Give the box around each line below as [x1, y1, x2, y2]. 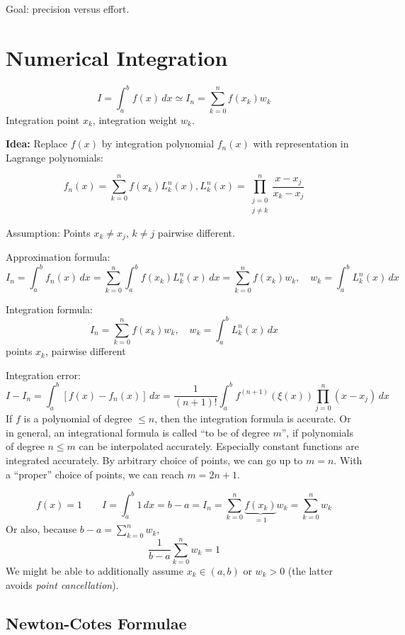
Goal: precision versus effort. [6, 1, 130, 16]
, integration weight [92, 112, 178, 127]
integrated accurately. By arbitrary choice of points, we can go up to [6, 452, 303, 467]
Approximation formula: [6, 249, 110, 264]
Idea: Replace [6, 136, 68, 151]
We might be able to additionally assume [6, 563, 183, 578]
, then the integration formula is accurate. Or [154, 411, 351, 426]
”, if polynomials [281, 425, 353, 439]
